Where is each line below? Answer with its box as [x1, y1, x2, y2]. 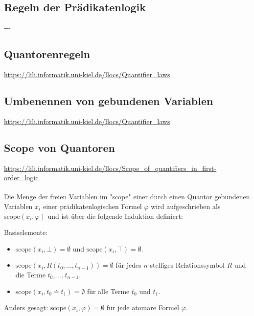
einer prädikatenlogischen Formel [43, 201, 142, 211]
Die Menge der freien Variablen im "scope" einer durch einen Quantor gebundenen [4, 191, 250, 202]
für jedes [115, 260, 141, 270]
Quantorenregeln [4, 46, 91, 62]
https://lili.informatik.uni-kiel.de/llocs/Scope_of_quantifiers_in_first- [4, 163, 217, 173]
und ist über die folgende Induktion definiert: [47, 211, 183, 221]
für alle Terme [87, 286, 130, 296]
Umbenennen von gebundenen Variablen [4, 93, 213, 108]
